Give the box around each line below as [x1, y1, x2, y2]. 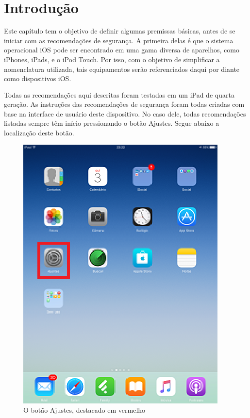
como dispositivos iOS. [4, 73, 71, 84]
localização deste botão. [4, 128, 74, 138]
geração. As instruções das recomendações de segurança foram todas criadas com [4, 99, 245, 109]
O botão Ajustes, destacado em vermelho [23, 405, 146, 415]
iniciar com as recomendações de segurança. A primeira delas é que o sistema [4, 35, 233, 45]
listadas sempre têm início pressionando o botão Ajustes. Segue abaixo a [4, 118, 219, 128]
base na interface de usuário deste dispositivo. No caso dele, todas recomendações [4, 108, 246, 118]
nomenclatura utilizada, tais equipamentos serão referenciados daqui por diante [4, 64, 240, 74]
